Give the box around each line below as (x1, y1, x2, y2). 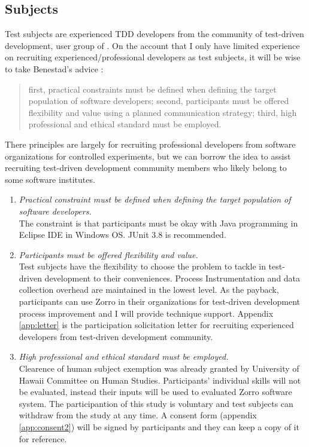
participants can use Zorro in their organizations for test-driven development (19, 295, 301, 308)
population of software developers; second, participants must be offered (28, 94, 289, 107)
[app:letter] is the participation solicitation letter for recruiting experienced (19, 319, 294, 331)
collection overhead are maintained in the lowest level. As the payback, (19, 283, 279, 296)
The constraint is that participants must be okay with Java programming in (19, 216, 298, 229)
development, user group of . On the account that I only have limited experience (5, 39, 300, 51)
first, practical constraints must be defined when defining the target (28, 82, 277, 95)
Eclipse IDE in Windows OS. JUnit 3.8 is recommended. (19, 228, 226, 241)
